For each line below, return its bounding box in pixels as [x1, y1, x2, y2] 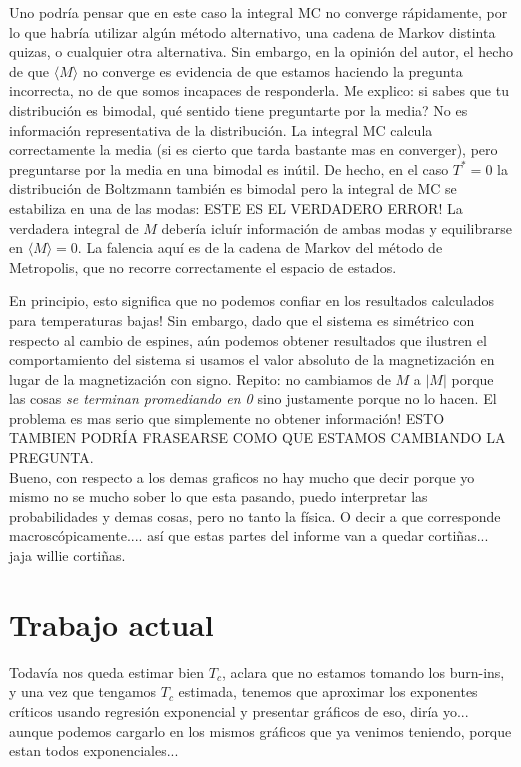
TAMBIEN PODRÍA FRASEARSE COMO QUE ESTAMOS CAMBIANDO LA [9, 427, 506, 448]
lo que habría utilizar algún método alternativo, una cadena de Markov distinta [9, 21, 496, 42]
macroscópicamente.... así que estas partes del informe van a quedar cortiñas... [9, 525, 489, 546]
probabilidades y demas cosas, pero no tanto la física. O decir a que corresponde [9, 505, 501, 526]
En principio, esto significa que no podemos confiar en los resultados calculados [9, 290, 495, 311]
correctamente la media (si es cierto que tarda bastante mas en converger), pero [9, 139, 498, 160]
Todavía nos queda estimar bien [9, 661, 205, 682]
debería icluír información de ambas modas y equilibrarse [161, 217, 512, 238]
